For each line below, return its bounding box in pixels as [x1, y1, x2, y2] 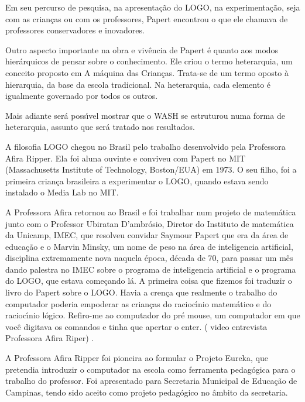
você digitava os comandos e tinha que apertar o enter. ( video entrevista [5, 320, 268, 332]
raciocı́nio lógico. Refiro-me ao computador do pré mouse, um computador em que [5, 309, 300, 321]
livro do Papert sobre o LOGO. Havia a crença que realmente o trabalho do [5, 286, 277, 298]
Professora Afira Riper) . [5, 332, 94, 344]
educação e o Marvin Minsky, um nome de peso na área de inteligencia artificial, [5, 240, 293, 252]
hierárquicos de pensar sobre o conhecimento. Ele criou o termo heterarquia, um [5, 55, 293, 67]
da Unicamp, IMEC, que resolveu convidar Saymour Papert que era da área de [5, 229, 289, 241]
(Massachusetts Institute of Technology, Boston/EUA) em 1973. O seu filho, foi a [5, 163, 297, 176]
